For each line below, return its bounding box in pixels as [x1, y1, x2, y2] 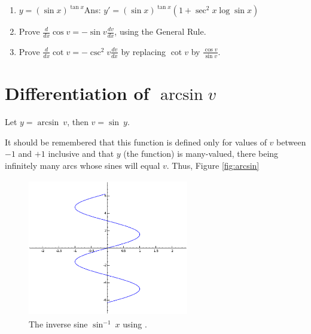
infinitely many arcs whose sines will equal [5, 159, 160, 172]
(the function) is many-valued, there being [123, 147, 279, 160]
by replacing [121, 45, 166, 57]
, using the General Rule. [114, 25, 206, 37]
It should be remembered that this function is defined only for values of [5, 135, 267, 148]
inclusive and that [48, 147, 114, 160]
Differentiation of [5, 81, 150, 105]
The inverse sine [29, 318, 88, 330]
